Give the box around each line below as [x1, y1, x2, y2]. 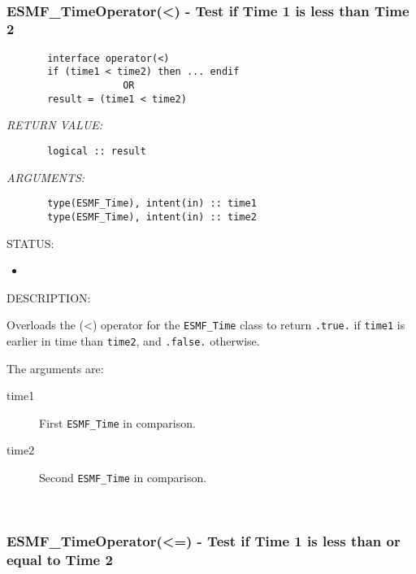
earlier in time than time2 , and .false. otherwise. [6, 332, 260, 349]
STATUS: [6, 234, 54, 251]
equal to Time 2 [6, 550, 113, 570]
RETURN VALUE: [6, 116, 103, 133]
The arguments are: [6, 359, 104, 376]
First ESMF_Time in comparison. [39, 414, 196, 431]
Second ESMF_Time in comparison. [39, 469, 207, 486]
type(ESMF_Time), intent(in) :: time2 [47, 211, 257, 223]
